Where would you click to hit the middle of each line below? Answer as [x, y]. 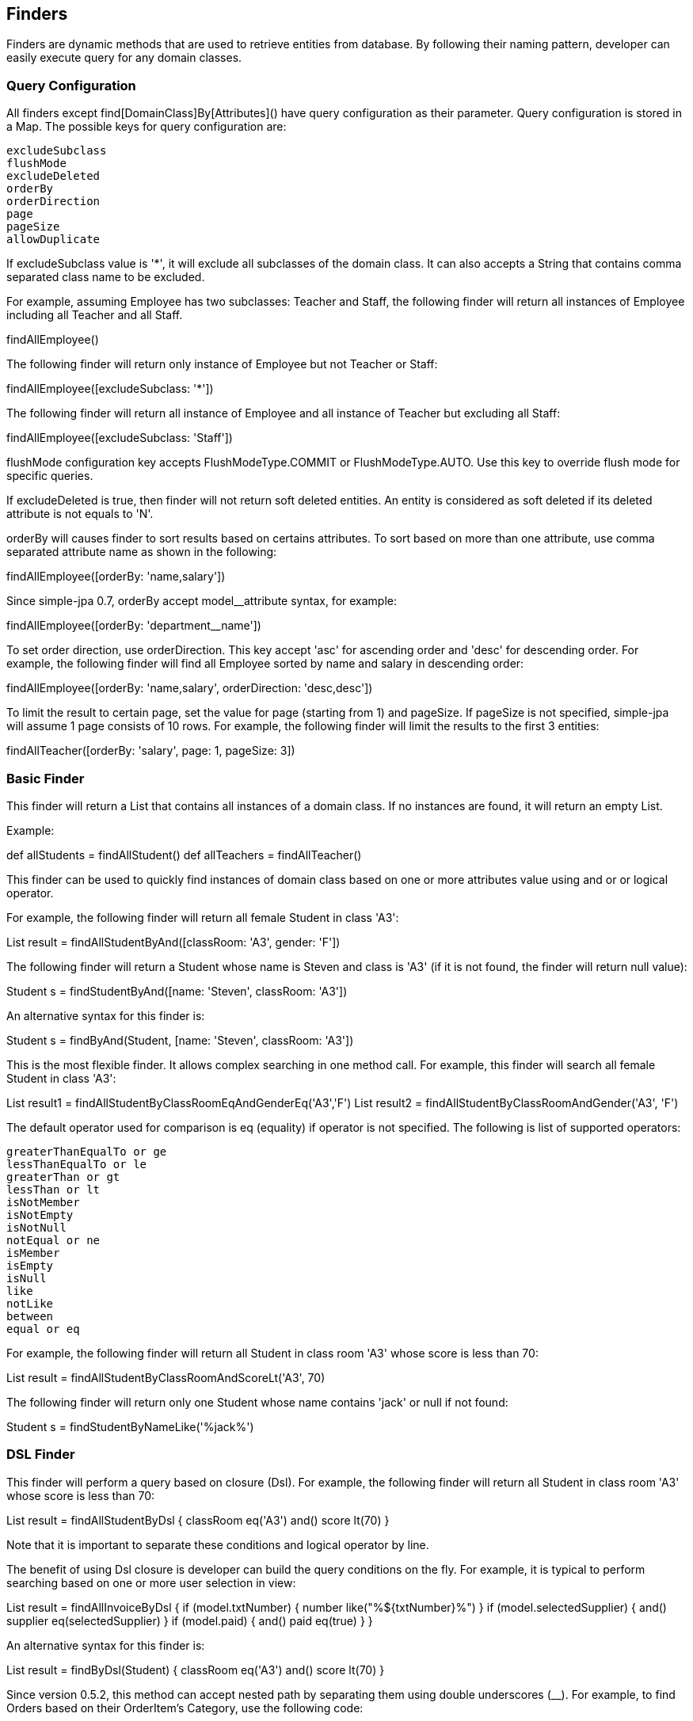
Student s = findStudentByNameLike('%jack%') [130, 1426]
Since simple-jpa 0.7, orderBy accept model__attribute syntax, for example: [202, 601]
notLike [30, 1303]
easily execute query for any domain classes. [124, 58]
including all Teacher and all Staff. [95, 315]
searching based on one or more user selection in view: [151, 1582]
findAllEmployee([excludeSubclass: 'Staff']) [120, 438]
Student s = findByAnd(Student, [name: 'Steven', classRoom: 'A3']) [180, 1040]
